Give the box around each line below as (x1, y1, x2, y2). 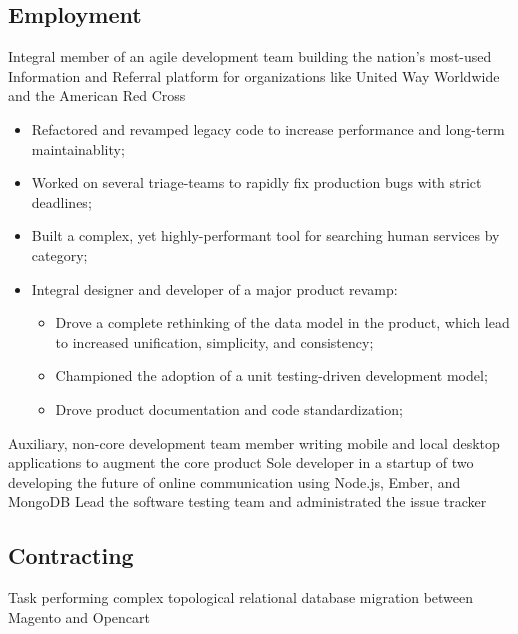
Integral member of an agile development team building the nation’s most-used (8, 46, 492, 67)
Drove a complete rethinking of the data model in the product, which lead (55, 312, 510, 333)
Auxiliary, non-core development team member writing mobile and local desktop (8, 432, 500, 453)
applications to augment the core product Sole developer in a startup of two (8, 452, 474, 473)
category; (31, 244, 88, 265)
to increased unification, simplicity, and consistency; (55, 331, 374, 352)
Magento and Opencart (8, 606, 151, 627)
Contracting (8, 540, 134, 571)
